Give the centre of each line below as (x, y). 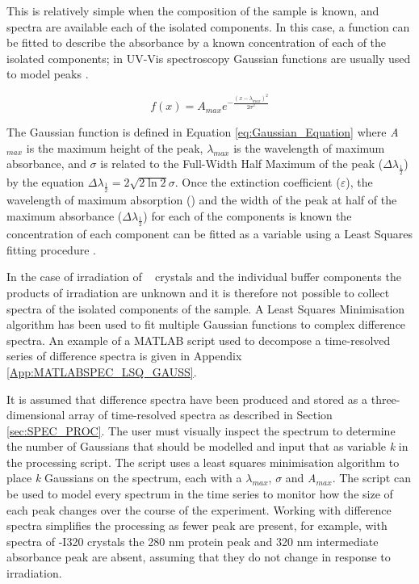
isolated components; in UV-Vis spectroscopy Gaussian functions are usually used (209, 58)
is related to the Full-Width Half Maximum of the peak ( (242, 164)
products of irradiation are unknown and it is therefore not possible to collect (198, 292)
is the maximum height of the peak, (115, 147)
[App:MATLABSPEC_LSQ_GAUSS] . (102, 371)
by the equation (46, 181)
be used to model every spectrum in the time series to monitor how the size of (200, 494)
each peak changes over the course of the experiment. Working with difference (199, 509)
